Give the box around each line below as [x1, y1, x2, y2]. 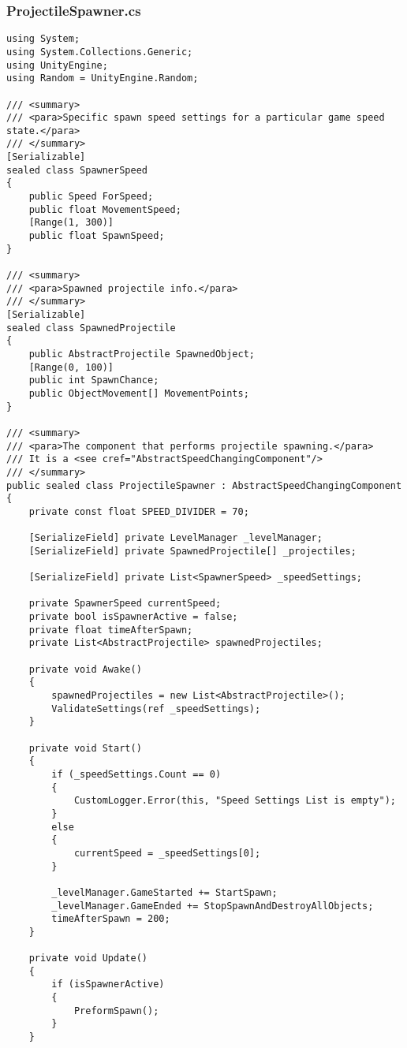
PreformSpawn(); [73, 1005, 159, 1016]
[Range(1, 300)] [28, 217, 114, 229]
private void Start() [28, 742, 142, 754]
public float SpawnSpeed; [28, 230, 165, 242]
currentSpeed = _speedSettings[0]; [73, 847, 261, 859]
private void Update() [28, 953, 147, 964]
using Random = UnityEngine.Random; [6, 73, 199, 84]
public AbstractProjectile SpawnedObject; [28, 348, 255, 360]
